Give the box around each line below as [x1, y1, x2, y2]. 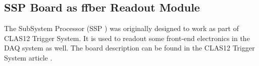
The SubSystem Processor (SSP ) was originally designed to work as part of [4, 23, 239, 33]
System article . [4, 52, 53, 62]
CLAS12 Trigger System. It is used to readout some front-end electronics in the [4, 32, 250, 43]
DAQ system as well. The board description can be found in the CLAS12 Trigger [4, 42, 255, 53]
